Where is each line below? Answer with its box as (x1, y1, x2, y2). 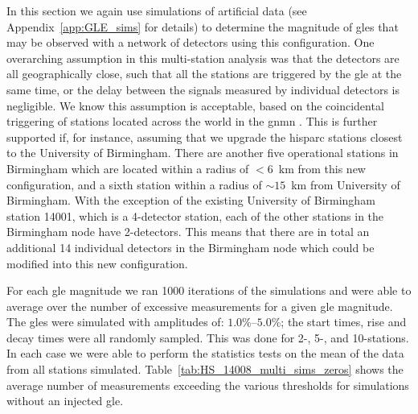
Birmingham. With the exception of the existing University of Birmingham (6, 192, 375, 209)
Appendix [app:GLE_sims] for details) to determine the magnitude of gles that (6, 18, 399, 35)
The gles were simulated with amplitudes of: (6, 313, 224, 330)
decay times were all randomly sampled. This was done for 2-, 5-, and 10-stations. (6, 329, 409, 346)
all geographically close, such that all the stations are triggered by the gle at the (6, 65, 402, 82)
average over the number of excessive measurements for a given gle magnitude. (6, 297, 393, 314)
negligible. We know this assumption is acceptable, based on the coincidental (6, 97, 384, 114)
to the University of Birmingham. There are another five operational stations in (6, 144, 399, 161)
